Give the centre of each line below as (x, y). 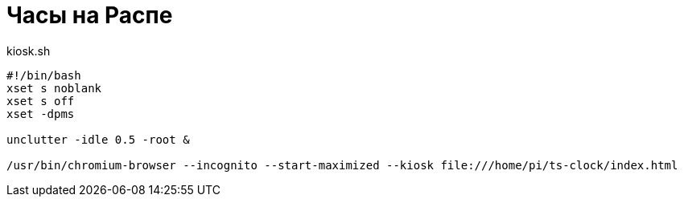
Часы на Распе (90, 15)
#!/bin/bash (44, 75)
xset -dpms (41, 114)
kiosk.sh (29, 51)
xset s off (41, 101)
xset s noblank (54, 88)
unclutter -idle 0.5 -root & (98, 139)
